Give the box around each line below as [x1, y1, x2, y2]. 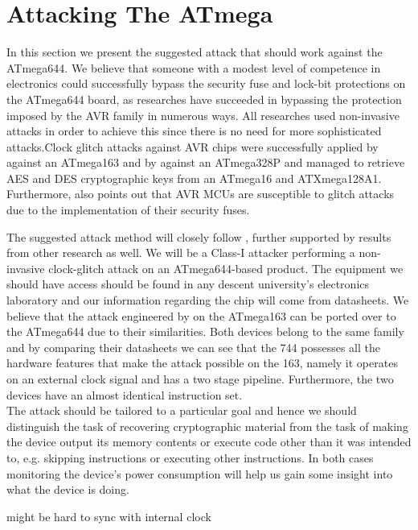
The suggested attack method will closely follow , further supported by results [6, 228, 391, 245]
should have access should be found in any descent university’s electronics [6, 275, 370, 292]
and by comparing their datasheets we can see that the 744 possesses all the [6, 338, 380, 355]
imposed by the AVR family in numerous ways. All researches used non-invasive [6, 106, 400, 123]
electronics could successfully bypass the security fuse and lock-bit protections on [6, 75, 406, 92]
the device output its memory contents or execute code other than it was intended [6, 433, 412, 450]
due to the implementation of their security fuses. [6, 201, 250, 218]
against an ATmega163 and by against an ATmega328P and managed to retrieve [6, 154, 405, 171]
